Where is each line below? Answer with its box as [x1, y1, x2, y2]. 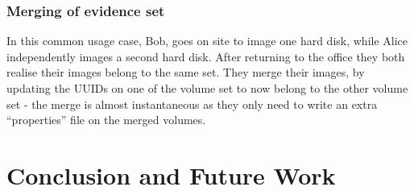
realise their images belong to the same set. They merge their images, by [6, 64, 365, 81]
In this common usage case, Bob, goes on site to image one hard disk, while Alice [6, 32, 408, 49]
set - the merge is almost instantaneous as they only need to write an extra [6, 95, 378, 112]
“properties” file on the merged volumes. [6, 111, 206, 128]
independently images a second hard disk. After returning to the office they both [6, 48, 405, 64]
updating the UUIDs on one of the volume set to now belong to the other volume [6, 80, 408, 96]
